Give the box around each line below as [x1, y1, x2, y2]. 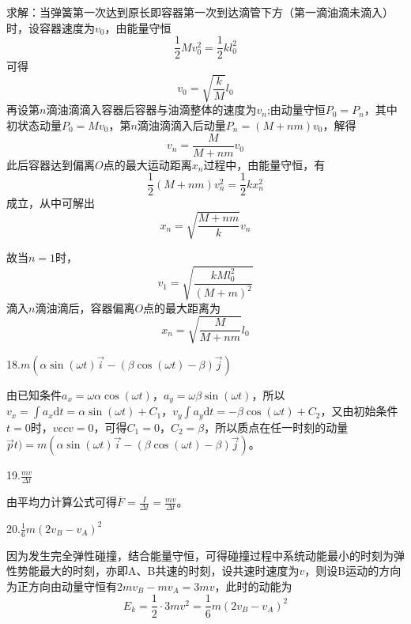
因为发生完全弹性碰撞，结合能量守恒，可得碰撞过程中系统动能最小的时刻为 [6, 546, 394, 563]
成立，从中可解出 [6, 195, 95, 211]
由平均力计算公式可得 [6, 494, 117, 510]
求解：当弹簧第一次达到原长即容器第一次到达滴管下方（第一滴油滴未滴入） [6, 4, 394, 20]
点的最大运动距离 [103, 156, 192, 172]
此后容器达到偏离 [6, 156, 95, 172]
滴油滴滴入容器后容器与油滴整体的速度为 [46, 101, 257, 118]
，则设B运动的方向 [304, 562, 402, 579]
